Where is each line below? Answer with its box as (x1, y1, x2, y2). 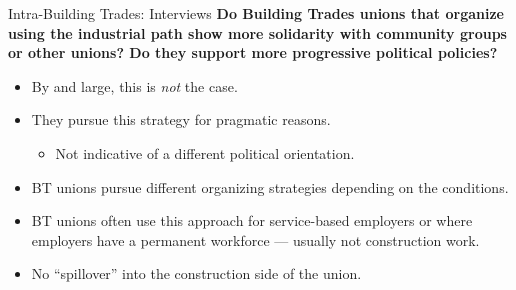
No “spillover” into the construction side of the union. (31, 263, 362, 284)
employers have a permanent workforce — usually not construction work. (31, 229, 480, 250)
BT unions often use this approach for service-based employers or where (31, 210, 473, 231)
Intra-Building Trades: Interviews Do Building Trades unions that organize (8, 3, 504, 23)
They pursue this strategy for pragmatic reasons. (31, 109, 331, 130)
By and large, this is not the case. (31, 75, 238, 96)
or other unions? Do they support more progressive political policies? (8, 42, 498, 63)
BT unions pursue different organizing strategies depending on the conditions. (31, 176, 509, 197)
